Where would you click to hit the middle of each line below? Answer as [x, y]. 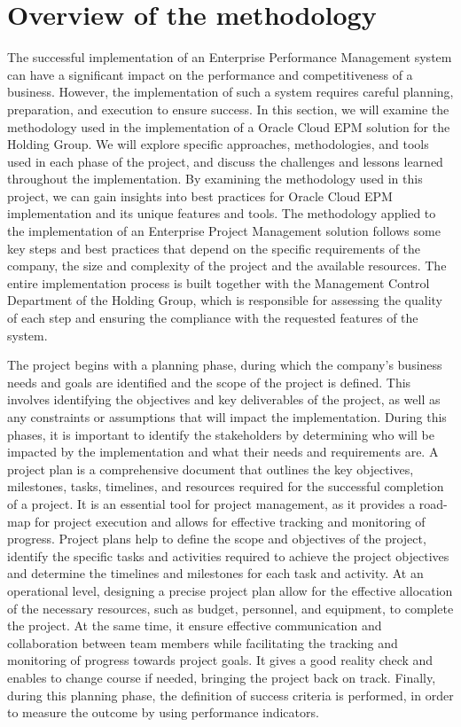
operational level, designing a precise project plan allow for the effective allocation [230, 590]
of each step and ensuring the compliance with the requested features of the [213, 318]
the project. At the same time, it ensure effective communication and [195, 625]
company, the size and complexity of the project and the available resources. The [227, 266]
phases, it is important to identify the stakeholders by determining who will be [221, 434]
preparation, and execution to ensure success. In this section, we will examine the [228, 109]
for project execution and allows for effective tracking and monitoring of [230, 521]
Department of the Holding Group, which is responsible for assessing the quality [225, 300]
